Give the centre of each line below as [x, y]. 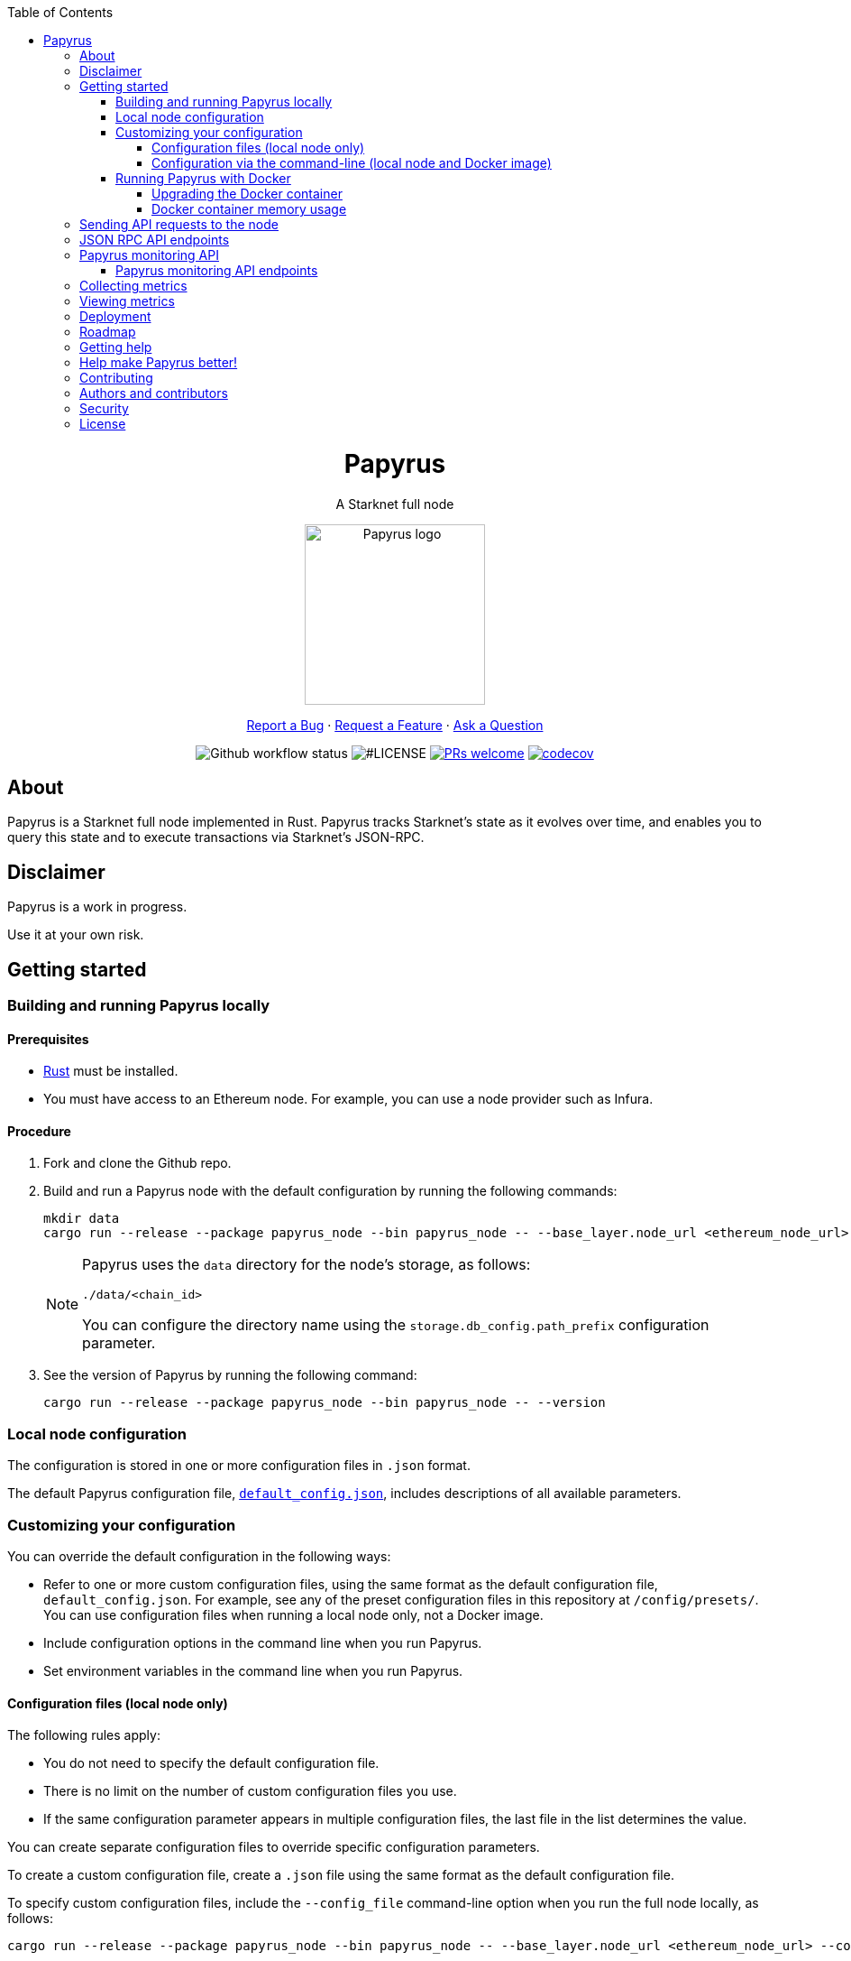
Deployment [115, 316]
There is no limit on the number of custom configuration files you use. [250, 1791]
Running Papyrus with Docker [203, 178]
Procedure [39, 1131]
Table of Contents [60, 12]
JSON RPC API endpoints [155, 240]
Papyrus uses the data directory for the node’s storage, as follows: [307, 1265]
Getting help [116, 347]
